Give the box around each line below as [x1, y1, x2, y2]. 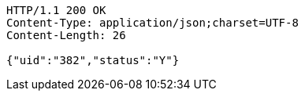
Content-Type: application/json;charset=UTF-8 [6, 16, 299, 29]
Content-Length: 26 [6, 29, 126, 41]
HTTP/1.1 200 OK [6, 4, 106, 16]
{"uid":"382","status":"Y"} [6, 54, 180, 66]
